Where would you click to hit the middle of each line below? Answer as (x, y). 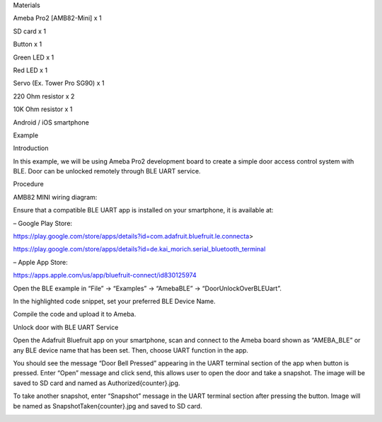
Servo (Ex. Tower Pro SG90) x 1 (59, 83)
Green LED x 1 (34, 57)
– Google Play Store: (43, 223)
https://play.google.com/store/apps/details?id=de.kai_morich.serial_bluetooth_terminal (139, 249)
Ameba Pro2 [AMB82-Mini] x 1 (57, 18)
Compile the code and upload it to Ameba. (75, 314)
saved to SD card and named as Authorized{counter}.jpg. (97, 383)
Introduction (31, 148)
